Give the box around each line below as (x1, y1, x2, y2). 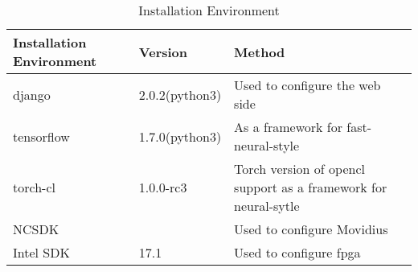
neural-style (234, 136, 300, 155)
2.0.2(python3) (138, 84, 222, 104)
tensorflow (13, 126, 70, 146)
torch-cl (13, 178, 55, 196)
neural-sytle (234, 196, 300, 215)
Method (234, 42, 285, 61)
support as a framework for (234, 178, 387, 196)
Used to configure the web (234, 76, 381, 94)
